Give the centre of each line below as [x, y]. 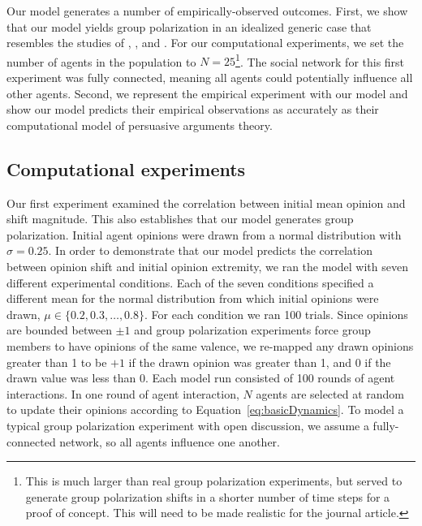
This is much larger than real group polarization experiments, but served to [214, 481]
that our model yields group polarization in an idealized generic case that [189, 26]
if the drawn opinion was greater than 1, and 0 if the [260, 362]
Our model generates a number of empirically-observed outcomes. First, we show [207, 11]
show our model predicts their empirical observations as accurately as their [193, 109]
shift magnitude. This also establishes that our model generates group [180, 219]
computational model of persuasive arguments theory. [140, 125]
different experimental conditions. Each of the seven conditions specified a [190, 282]
